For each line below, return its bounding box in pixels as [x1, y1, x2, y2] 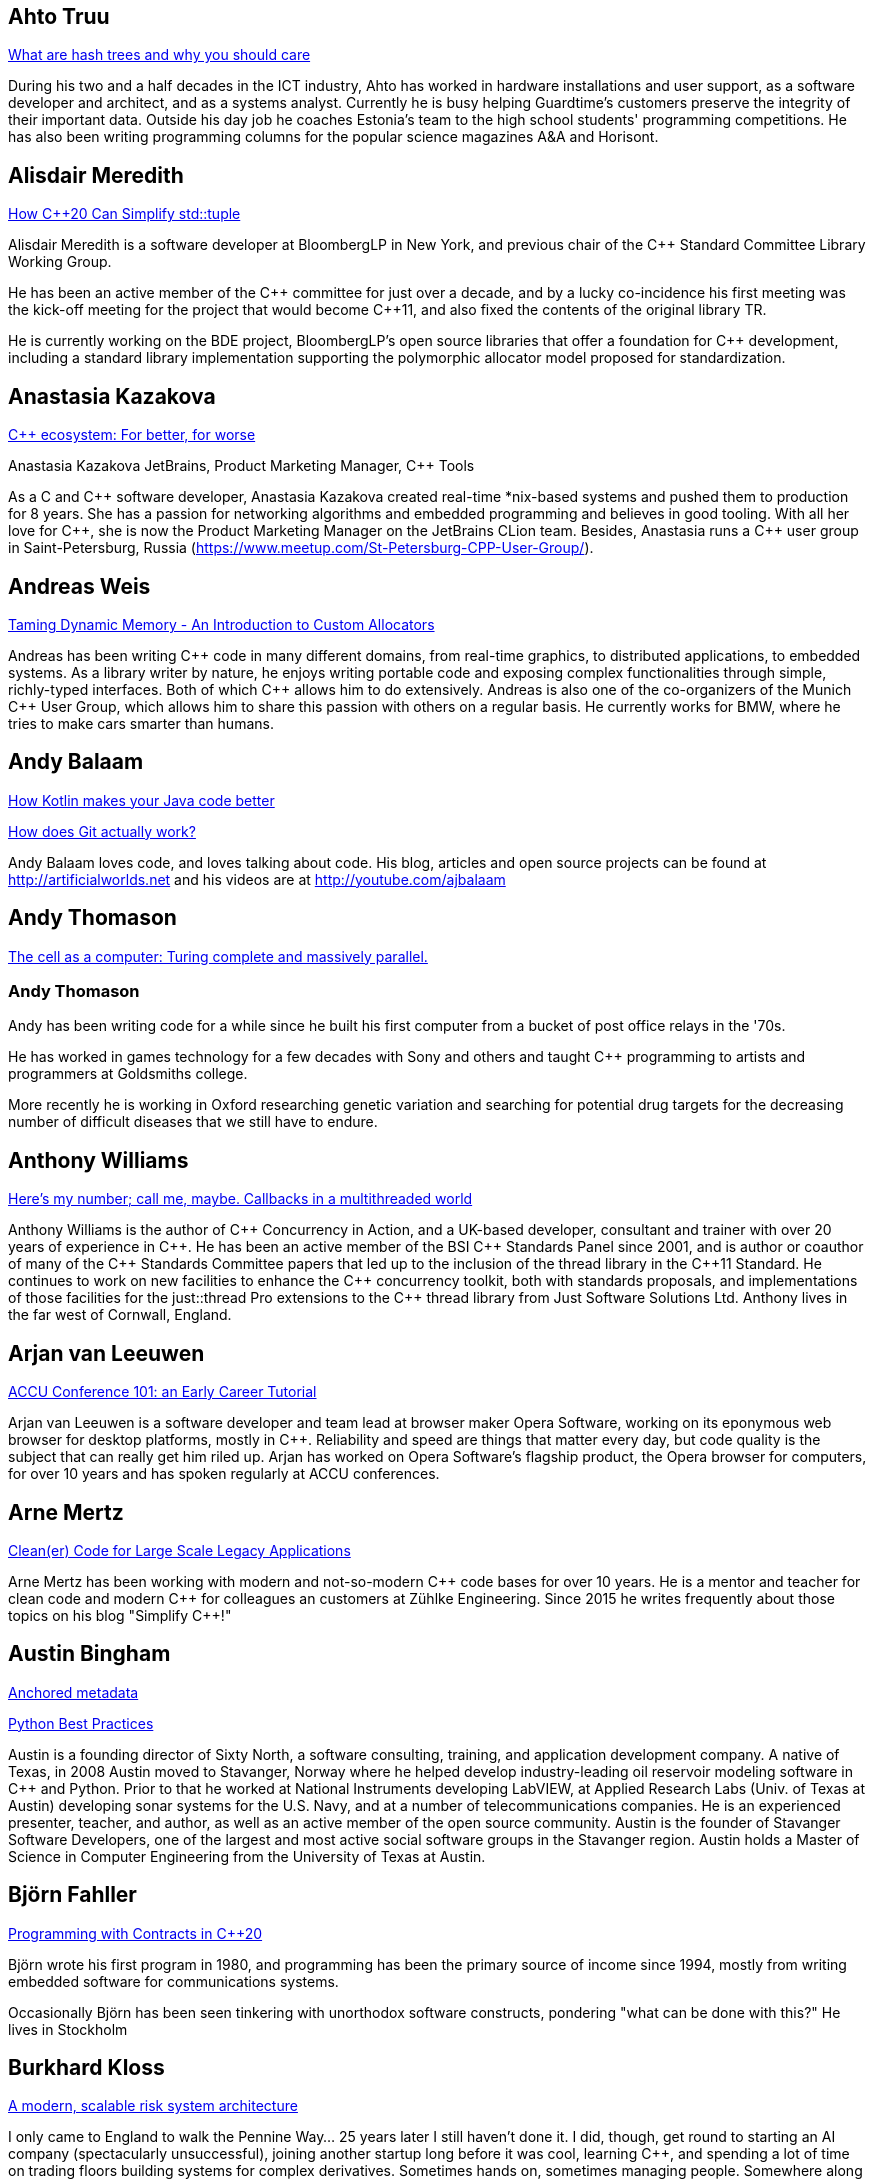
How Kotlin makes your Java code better [8, 791, 275, 809]
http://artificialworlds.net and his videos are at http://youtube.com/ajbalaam [8, 870, 506, 888]
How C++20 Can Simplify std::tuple [8, 205, 241, 223]
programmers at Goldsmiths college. [8, 1065, 248, 1083]
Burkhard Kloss [8, 2055, 165, 2081]
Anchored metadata [8, 1683, 139, 1701]
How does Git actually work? [8, 822, 196, 840]
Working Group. [8, 253, 112, 271]
